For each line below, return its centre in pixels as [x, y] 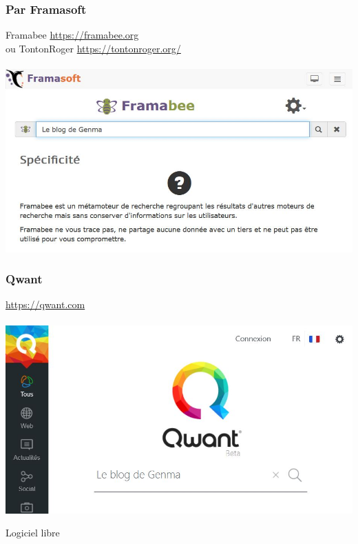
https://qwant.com [45, 304]
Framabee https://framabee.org [72, 35]
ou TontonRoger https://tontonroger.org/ [93, 48]
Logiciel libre [33, 533]
